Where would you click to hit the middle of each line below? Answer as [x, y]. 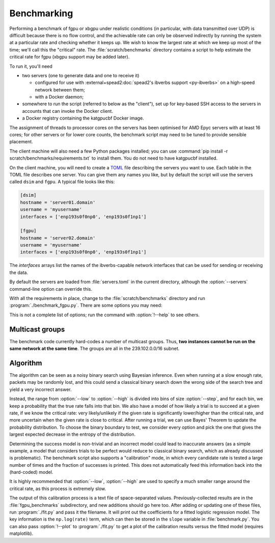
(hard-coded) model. [31, 472]
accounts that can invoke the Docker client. [67, 111]
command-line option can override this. [51, 289]
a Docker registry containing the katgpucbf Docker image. [83, 118]
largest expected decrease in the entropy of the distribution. [73, 434]
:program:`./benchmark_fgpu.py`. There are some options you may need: [86, 306]
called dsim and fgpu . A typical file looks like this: [62, 182]
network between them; [60, 89]
